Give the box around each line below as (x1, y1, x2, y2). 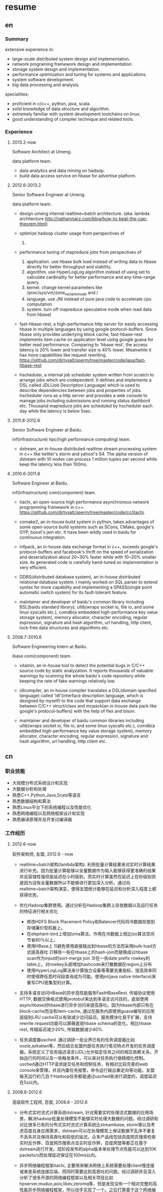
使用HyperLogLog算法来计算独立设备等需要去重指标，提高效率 (26, 967, 152, 973)
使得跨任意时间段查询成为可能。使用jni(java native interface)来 (31, 973, 157, 979)
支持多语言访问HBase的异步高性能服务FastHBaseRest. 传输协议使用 (19, 990, 155, 996)
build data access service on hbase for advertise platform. (19, 173, 137, 179)
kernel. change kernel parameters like (26, 284, 103, 291)
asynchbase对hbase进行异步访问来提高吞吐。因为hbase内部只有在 (19, 1002, 154, 1008)
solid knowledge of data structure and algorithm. (12, 106, 110, 112)
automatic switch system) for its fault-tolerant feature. (19, 589, 128, 595)
